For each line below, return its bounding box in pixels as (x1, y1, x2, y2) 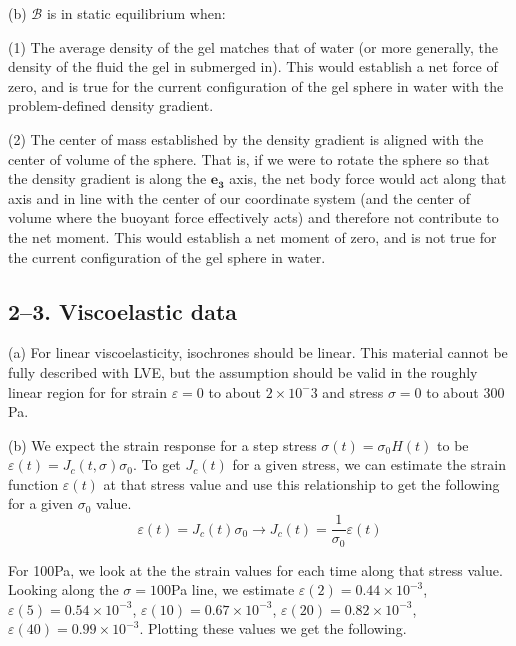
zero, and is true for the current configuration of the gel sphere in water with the (8, 75, 504, 96)
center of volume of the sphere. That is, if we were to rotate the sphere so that (8, 148, 490, 169)
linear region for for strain (8, 381, 167, 402)
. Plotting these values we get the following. (139, 618, 407, 639)
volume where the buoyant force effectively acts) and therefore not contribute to (8, 207, 499, 228)
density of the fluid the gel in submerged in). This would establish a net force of (8, 56, 498, 77)
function (8, 473, 59, 494)
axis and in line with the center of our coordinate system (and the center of (8, 187, 470, 208)
